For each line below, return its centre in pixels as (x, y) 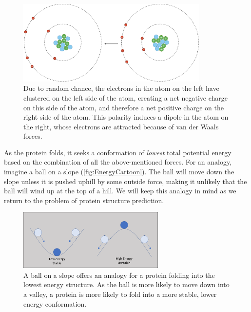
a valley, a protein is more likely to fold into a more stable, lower (120, 294)
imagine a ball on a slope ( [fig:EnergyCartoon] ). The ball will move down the (119, 172)
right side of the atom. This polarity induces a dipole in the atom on (126, 117)
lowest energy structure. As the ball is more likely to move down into (126, 284)
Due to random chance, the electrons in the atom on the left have (121, 88)
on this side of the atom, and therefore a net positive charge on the (124, 107)
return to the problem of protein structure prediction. (84, 200)
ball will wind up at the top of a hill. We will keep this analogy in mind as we (120, 191)
